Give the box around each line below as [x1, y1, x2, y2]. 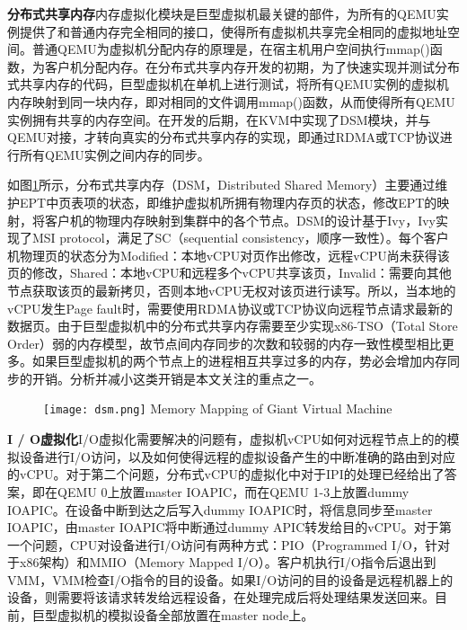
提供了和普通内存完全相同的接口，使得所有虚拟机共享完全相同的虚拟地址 [19, 22, 447, 40]
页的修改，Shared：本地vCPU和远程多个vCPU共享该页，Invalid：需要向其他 [7, 263, 452, 282]
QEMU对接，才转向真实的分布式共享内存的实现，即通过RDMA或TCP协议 [7, 128, 440, 146]
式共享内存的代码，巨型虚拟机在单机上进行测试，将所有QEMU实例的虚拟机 [7, 75, 449, 93]
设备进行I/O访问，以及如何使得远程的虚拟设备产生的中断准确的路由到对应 [19, 447, 455, 466]
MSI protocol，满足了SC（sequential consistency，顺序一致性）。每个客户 [31, 228, 449, 247]
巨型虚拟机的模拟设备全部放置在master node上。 [31, 606, 314, 625]
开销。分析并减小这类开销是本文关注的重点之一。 [31, 368, 322, 387]
